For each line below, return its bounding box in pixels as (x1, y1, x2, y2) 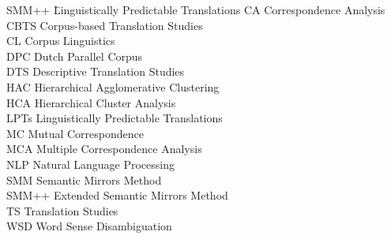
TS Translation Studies (6, 202, 118, 218)
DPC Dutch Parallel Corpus (6, 47, 143, 64)
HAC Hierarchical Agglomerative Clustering (6, 78, 220, 95)
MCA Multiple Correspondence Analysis (6, 140, 202, 157)
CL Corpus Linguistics (6, 32, 115, 49)
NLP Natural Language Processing (6, 155, 175, 172)
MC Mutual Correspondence (6, 125, 145, 141)
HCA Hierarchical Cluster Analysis (6, 94, 176, 110)
